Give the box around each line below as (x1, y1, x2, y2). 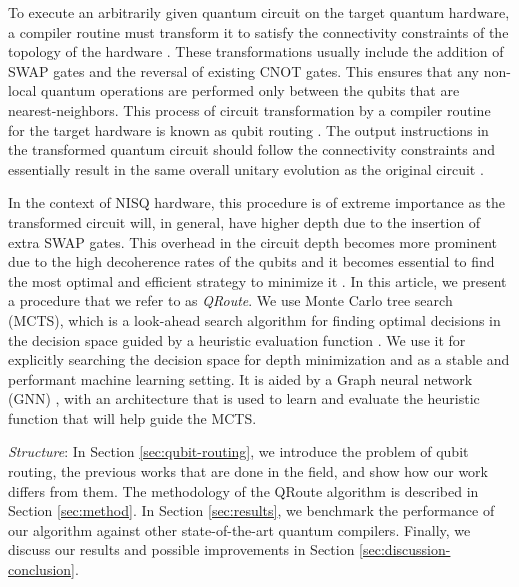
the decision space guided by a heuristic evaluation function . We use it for (8, 329, 466, 350)
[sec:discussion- (359, 539, 451, 560)
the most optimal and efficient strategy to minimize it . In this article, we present (8, 270, 507, 291)
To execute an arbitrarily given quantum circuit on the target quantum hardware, (8, 2, 510, 22)
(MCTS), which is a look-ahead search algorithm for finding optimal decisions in (8, 309, 501, 330)
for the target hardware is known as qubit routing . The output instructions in (8, 119, 489, 140)
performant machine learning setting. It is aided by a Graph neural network (8, 368, 473, 389)
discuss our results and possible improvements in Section (8, 539, 355, 560)
